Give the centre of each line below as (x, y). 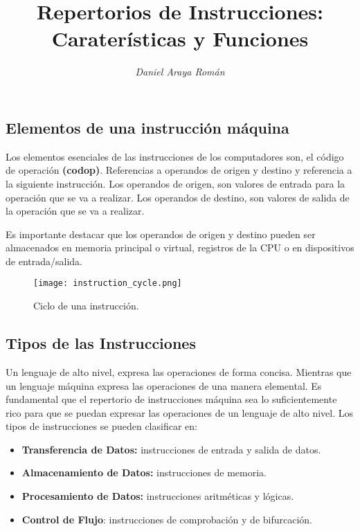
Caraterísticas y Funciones (180, 38)
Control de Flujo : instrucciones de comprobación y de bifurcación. (167, 519)
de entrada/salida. (44, 261)
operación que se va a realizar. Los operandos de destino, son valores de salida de (178, 197)
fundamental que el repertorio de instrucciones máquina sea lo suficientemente (171, 399)
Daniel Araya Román (180, 72)
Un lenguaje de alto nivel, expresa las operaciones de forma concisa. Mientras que (179, 371)
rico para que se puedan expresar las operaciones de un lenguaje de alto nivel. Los (180, 412)
